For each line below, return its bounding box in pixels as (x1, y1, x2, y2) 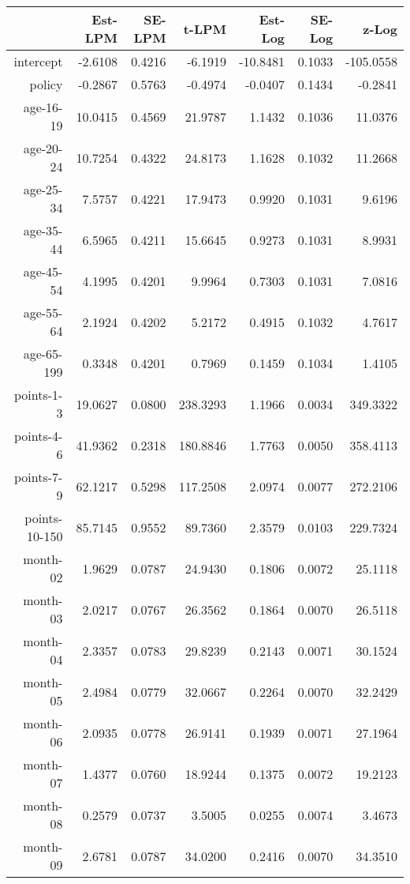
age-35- (23, 221, 63, 239)
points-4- (13, 427, 63, 445)
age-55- (23, 303, 63, 322)
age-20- (23, 139, 63, 157)
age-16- (23, 98, 63, 116)
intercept (13, 52, 63, 70)
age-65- (23, 344, 63, 363)
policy (29, 75, 63, 93)
